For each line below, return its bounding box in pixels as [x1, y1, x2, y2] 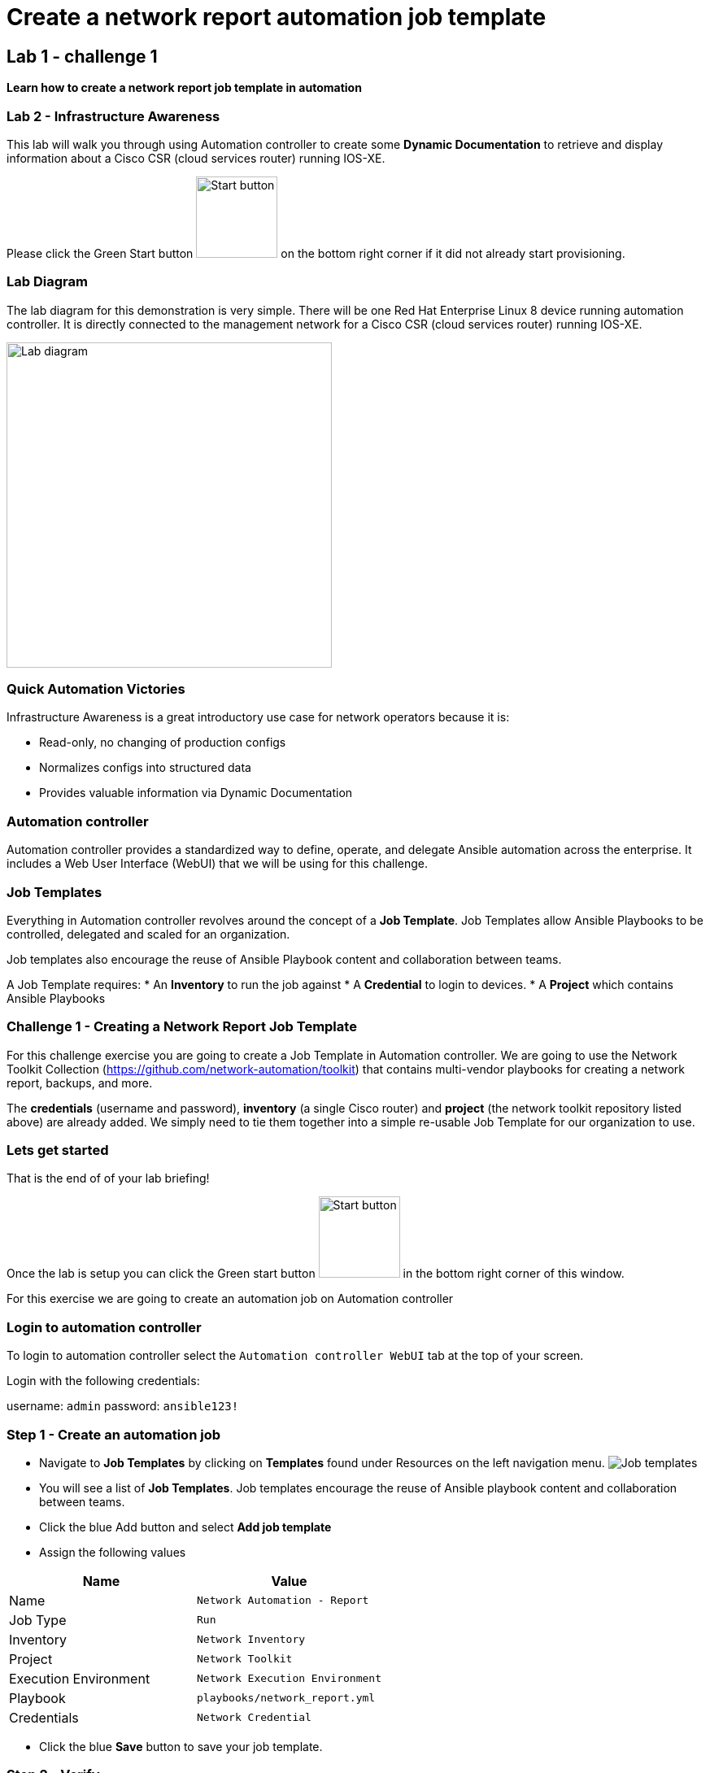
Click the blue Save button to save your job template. [39, 1739, 323, 1753]
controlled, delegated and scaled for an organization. [7, 926, 290, 941]
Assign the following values [39, 1544, 186, 1559]
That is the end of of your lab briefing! [7, 1171, 210, 1186]
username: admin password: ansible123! [7, 1399, 239, 1414]
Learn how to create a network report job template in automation [7, 81, 362, 95]
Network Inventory [196, 1633, 306, 1646]
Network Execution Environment [196, 1672, 381, 1685]
